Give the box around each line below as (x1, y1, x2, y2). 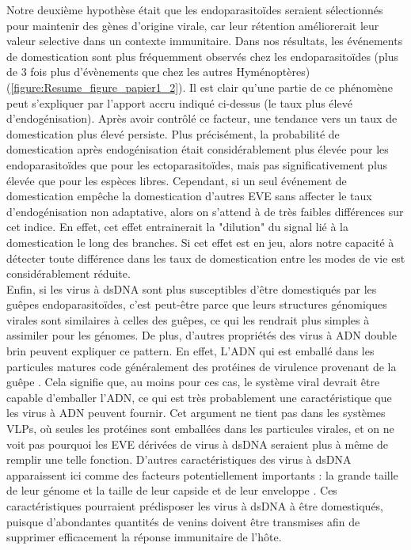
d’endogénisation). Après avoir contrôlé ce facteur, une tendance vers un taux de (6, 110, 398, 127)
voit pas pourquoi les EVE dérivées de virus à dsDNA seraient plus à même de (6, 435, 388, 452)
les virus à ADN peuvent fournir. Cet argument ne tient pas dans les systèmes (6, 404, 386, 421)
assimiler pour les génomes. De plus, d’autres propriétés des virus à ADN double (6, 327, 397, 343)
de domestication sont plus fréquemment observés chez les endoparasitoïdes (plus (6, 47, 399, 64)
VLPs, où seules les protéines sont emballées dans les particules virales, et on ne (6, 420, 394, 437)
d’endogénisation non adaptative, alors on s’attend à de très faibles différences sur (6, 203, 404, 219)
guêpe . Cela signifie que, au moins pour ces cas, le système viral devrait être (6, 374, 380, 390)
